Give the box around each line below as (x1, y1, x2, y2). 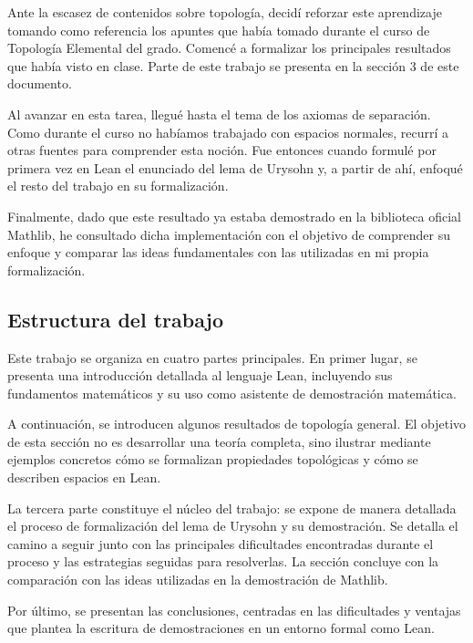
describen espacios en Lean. (7, 468, 161, 487)
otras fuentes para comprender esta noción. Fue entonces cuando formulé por (7, 140, 437, 160)
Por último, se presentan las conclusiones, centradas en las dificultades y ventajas (7, 600, 461, 619)
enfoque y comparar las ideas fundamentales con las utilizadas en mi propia (7, 243, 429, 262)
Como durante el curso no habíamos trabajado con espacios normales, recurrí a (7, 122, 449, 141)
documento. (7, 74, 72, 93)
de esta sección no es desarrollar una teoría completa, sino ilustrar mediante (7, 431, 431, 451)
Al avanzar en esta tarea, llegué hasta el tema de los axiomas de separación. (7, 104, 431, 123)
